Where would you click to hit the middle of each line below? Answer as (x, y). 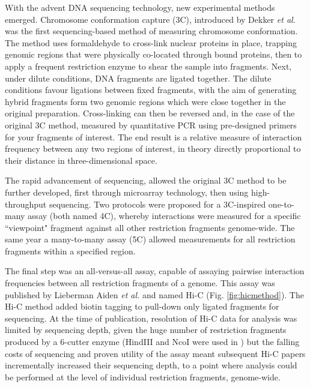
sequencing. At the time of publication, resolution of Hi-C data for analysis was (151, 318)
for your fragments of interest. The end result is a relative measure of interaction (153, 136)
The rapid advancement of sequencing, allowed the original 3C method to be (146, 180)
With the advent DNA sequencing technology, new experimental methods (140, 7)
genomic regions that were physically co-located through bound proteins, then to (153, 54)
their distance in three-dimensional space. (81, 160)
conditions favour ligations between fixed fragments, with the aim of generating (151, 90)
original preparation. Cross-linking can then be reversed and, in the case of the (150, 113)
